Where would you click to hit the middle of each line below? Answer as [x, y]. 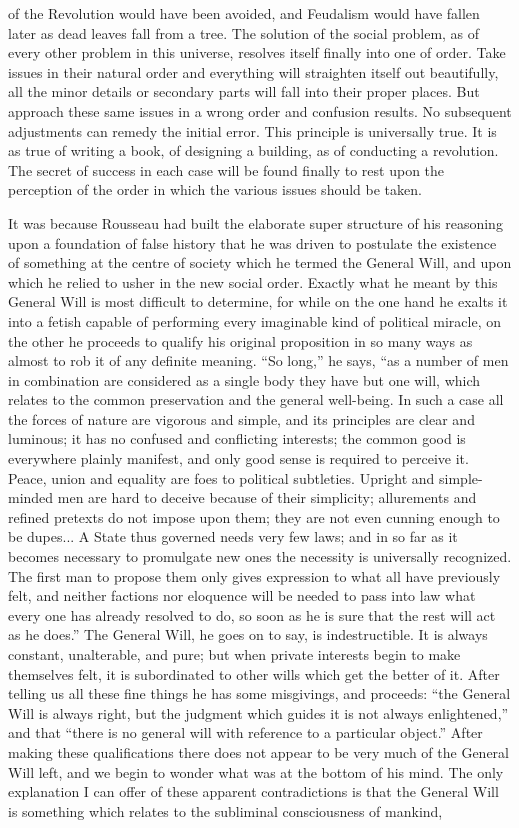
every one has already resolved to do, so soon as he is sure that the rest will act [252, 614]
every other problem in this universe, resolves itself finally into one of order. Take [257, 52]
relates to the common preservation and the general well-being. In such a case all [256, 399]
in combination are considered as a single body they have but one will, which [244, 379]
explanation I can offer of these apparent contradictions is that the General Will [253, 791]
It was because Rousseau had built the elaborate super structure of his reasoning [255, 222]
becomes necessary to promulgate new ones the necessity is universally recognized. [260, 556]
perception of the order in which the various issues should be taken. [215, 189]
